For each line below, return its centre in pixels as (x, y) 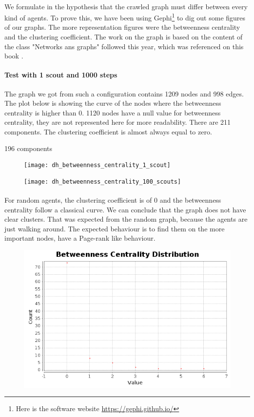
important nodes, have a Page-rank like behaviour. (80, 238)
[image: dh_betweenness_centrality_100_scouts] (103, 181)
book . (14, 56)
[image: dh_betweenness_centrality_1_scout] (97, 165)
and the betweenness (190, 200)
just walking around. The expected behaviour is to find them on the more (115, 228)
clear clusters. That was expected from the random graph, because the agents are (126, 219)
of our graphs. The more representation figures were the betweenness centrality (122, 27)
